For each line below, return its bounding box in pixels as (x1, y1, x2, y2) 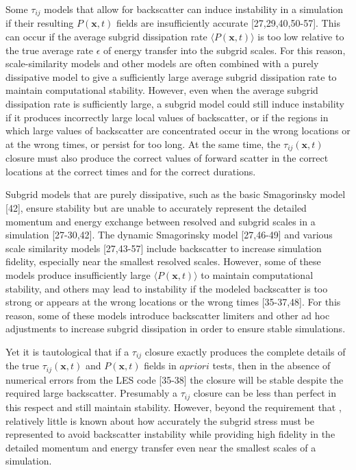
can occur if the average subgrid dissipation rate (5, 29, 207, 44)
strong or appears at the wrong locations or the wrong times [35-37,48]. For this (5, 295, 341, 309)
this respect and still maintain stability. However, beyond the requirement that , (5, 399, 342, 414)
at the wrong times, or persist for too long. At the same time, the (5, 136, 281, 151)
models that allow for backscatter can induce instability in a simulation (44, 2, 344, 16)
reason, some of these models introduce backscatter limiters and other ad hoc (5, 308, 330, 322)
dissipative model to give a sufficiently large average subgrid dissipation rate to (5, 69, 337, 84)
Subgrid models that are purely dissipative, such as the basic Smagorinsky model (5, 187, 346, 201)
